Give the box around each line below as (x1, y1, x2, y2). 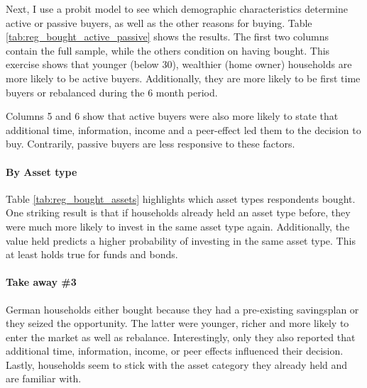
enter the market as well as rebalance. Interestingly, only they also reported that (6, 329, 356, 344)
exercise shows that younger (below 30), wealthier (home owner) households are (6, 57, 352, 72)
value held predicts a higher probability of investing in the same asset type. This (6, 233, 356, 248)
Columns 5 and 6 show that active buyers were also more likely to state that (6, 109, 339, 123)
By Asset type (6, 164, 77, 179)
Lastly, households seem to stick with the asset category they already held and (6, 357, 348, 372)
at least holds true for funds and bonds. (6, 247, 178, 262)
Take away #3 (6, 275, 77, 289)
